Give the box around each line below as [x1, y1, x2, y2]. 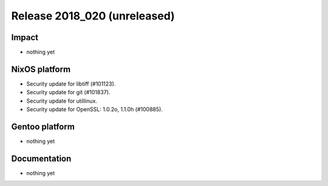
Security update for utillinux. [26, 97, 97, 105]
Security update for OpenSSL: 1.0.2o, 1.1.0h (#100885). [26, 106, 163, 113]
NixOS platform [11, 64, 71, 74]
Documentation [11, 153, 72, 164]
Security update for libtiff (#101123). [26, 80, 116, 88]
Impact [11, 32, 39, 43]
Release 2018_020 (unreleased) [11, 9, 176, 22]
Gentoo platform [11, 122, 75, 132]
